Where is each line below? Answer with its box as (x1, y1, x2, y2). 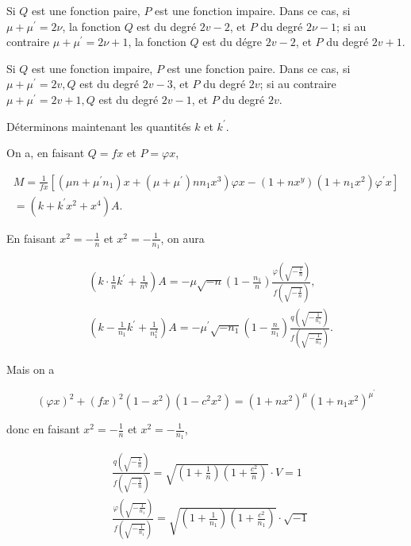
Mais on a (6, 361, 55, 378)
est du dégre (202, 33, 263, 50)
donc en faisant (6, 421, 80, 436)
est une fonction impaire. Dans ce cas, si (155, 2, 351, 18)
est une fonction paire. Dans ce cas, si (167, 60, 351, 76)
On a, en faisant (6, 144, 85, 161)
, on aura (160, 229, 205, 246)
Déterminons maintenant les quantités (6, 117, 191, 134)
